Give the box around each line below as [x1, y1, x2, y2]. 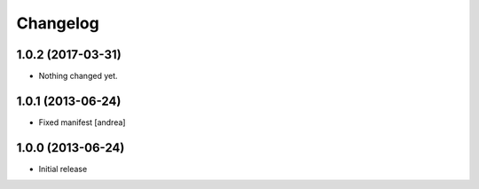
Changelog [16, 13, 99, 33]
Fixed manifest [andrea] [38, 116, 126, 128]
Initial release [38, 163, 88, 174]
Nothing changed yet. [38, 71, 119, 82]
